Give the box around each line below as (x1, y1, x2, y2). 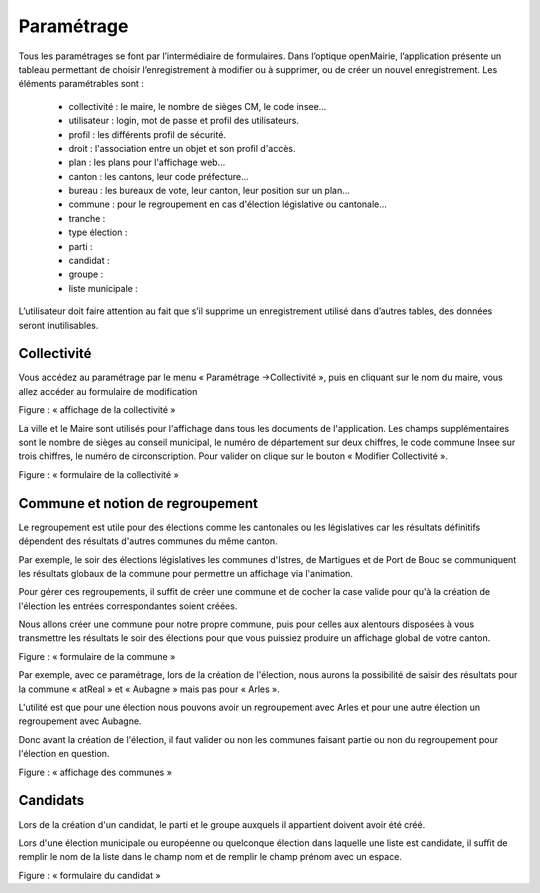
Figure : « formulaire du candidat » (18, 869, 161, 881)
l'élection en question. (18, 748, 110, 760)
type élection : (68, 226, 128, 239)
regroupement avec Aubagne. (18, 715, 142, 727)
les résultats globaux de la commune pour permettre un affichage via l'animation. (18, 567, 354, 579)
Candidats (18, 792, 85, 809)
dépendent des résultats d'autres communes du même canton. (18, 535, 279, 547)
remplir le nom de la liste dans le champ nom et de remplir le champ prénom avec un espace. (18, 851, 402, 863)
